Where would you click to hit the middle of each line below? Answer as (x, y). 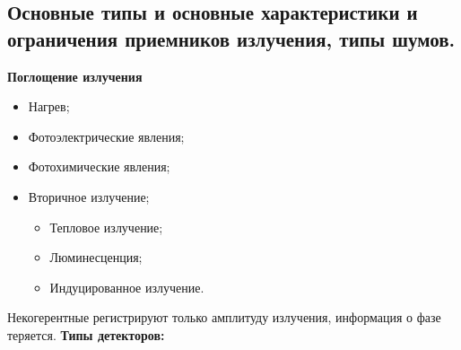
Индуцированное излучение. (127, 287)
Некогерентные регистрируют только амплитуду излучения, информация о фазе (224, 317)
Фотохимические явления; (99, 166)
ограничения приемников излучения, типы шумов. (231, 38)
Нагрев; (49, 106)
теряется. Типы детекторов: (86, 334)
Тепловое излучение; (106, 227)
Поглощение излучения (75, 76)
